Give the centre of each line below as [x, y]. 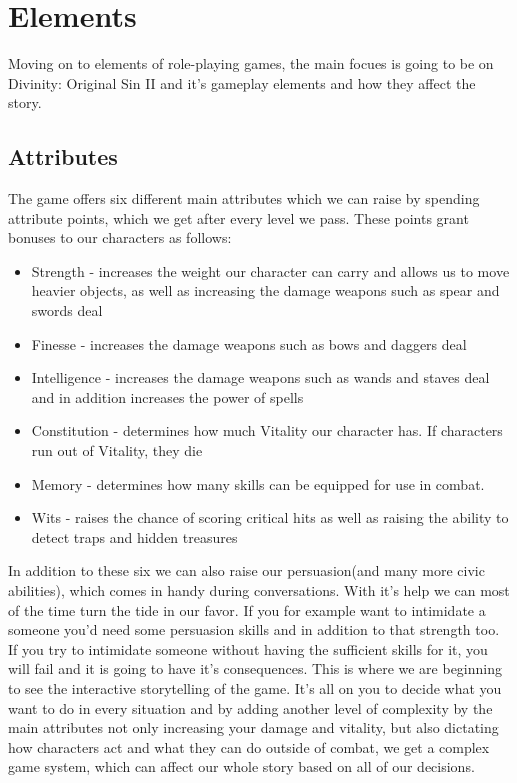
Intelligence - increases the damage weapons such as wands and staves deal [260, 377]
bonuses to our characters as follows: [120, 237]
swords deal [67, 310]
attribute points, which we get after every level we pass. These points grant [238, 217]
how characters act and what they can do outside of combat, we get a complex [249, 746]
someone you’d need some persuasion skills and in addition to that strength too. [254, 629]
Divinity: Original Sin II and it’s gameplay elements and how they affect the [242, 82]
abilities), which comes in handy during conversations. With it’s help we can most [259, 590]
